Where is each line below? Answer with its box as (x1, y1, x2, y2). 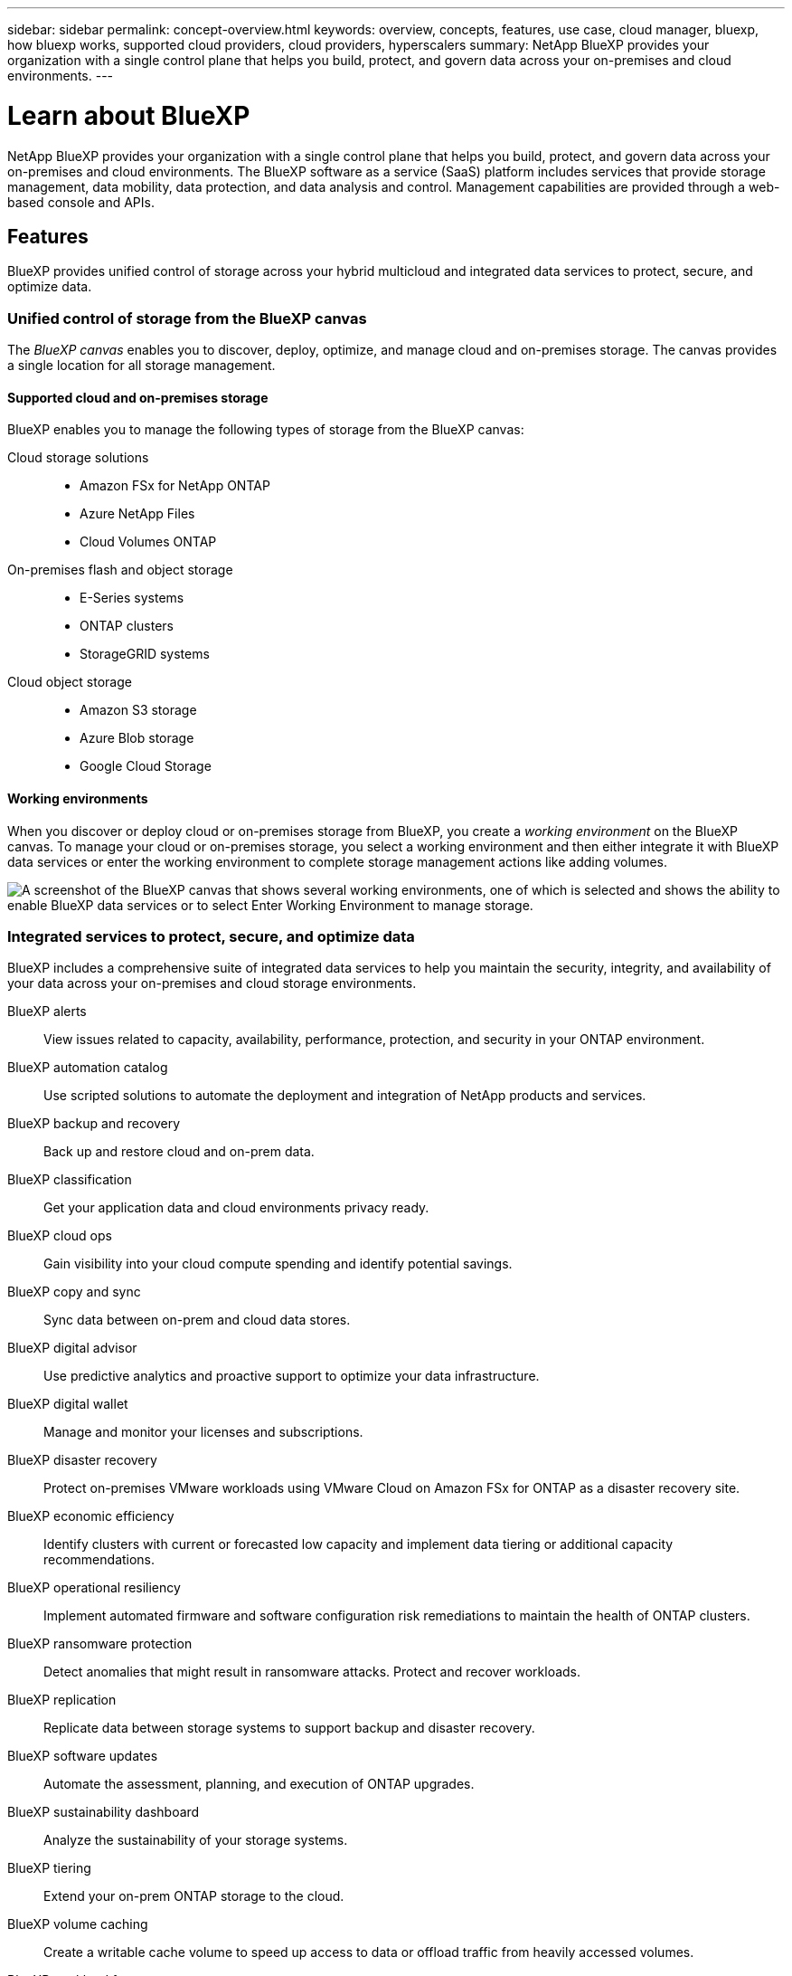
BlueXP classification (7, 1172, 132, 1188)
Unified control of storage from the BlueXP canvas (7, 309, 367, 328)
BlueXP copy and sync (7, 1284, 141, 1300)
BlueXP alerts (7, 1003, 87, 1020)
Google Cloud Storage (80, 758, 212, 774)
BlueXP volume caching (7, 1916, 148, 1933)
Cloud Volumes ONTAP (80, 534, 217, 550)
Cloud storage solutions (7, 450, 149, 466)
